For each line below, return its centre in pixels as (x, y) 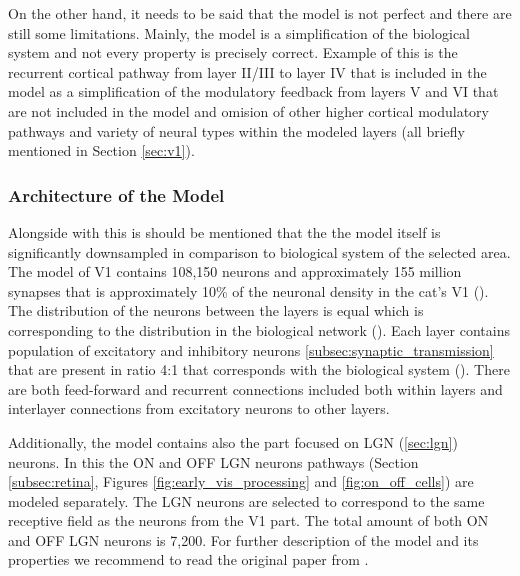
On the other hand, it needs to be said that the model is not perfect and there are (260, 13)
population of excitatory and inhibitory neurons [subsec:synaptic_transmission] (251, 349)
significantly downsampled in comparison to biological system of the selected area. (259, 251)
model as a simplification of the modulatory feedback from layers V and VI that (253, 91)
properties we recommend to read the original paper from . (188, 559)
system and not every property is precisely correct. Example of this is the (233, 52)
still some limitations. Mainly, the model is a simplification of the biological (239, 32)
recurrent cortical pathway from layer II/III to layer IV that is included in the (247, 71)
